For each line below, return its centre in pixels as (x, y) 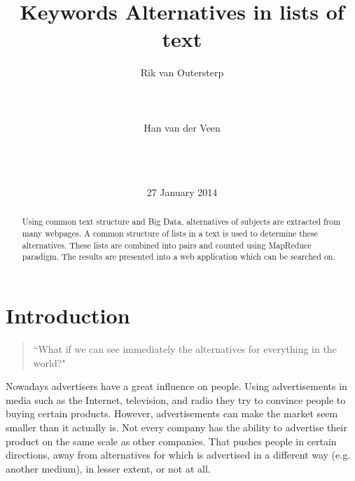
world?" (49, 362)
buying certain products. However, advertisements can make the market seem (172, 413)
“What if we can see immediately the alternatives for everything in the (185, 349)
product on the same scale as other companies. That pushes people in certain (171, 441)
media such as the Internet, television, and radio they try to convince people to (176, 399)
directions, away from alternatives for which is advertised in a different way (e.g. (178, 455)
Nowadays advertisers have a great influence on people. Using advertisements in (176, 386)
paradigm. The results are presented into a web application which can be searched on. (179, 257)
